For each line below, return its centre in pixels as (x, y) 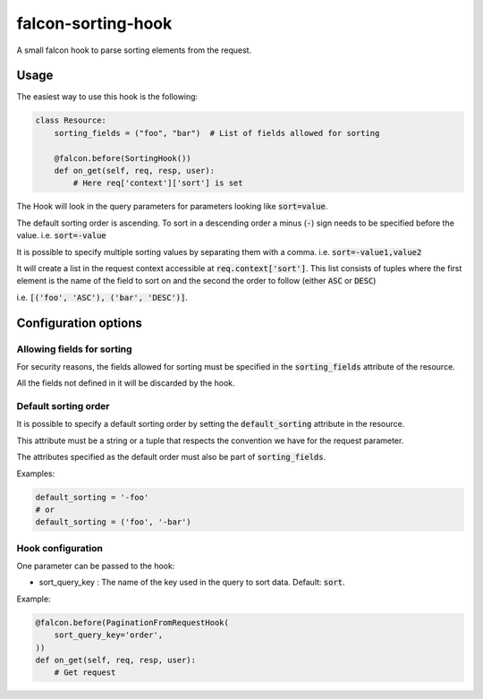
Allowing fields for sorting (75, 349)
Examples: (36, 473)
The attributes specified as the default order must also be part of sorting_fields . (171, 457)
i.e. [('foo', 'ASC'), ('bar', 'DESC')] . (102, 297)
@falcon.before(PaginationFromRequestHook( (132, 622)
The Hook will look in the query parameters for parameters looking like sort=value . (172, 207)
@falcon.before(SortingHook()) (123, 158)
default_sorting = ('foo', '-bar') (113, 522)
